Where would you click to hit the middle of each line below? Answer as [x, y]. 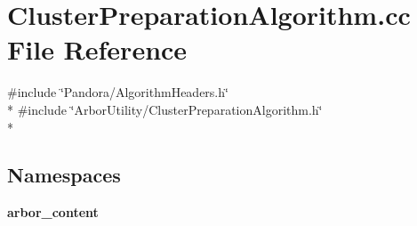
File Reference [97, 49]
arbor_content [53, 212]
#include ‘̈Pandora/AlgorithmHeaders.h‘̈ [118, 92]
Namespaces [64, 175]
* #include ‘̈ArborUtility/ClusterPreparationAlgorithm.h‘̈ [165, 109]
